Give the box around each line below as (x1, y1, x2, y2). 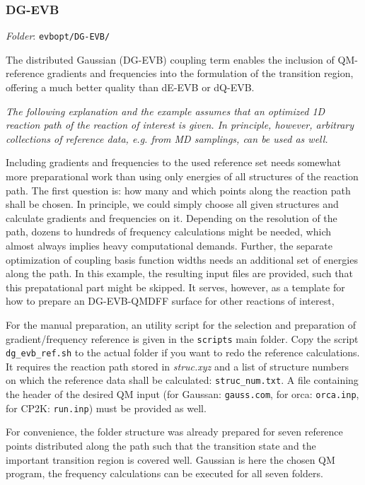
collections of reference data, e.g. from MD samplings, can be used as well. (6, 131, 328, 146)
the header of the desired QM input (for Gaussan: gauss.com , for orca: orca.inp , (6, 387, 359, 402)
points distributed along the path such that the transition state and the (6, 438, 316, 453)
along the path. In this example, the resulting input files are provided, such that (6, 266, 353, 281)
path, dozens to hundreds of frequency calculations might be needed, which (6, 224, 331, 239)
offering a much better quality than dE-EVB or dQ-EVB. (6, 80, 255, 95)
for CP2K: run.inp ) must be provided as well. (6, 400, 207, 415)
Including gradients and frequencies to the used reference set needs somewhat (6, 155, 341, 170)
